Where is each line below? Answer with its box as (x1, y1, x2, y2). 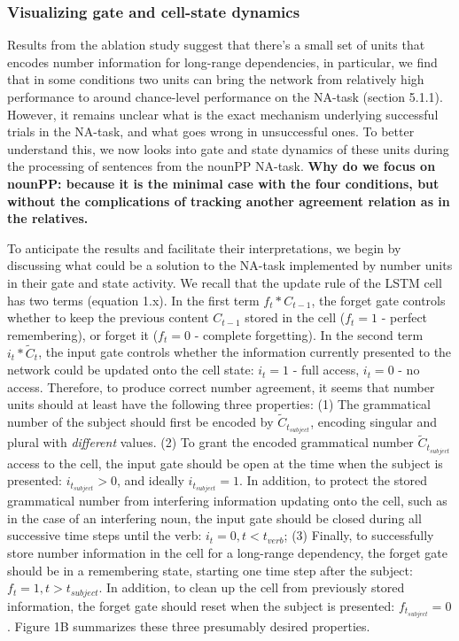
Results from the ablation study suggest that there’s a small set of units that (7, 35, 425, 54)
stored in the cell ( (245, 308, 346, 327)
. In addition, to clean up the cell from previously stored (98, 578, 405, 597)
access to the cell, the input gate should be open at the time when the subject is (7, 453, 443, 472)
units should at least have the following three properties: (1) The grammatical (7, 395, 432, 413)
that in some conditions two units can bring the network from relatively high (7, 70, 424, 89)
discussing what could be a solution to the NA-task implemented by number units (7, 256, 453, 274)
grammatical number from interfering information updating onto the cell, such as (7, 491, 447, 510)
